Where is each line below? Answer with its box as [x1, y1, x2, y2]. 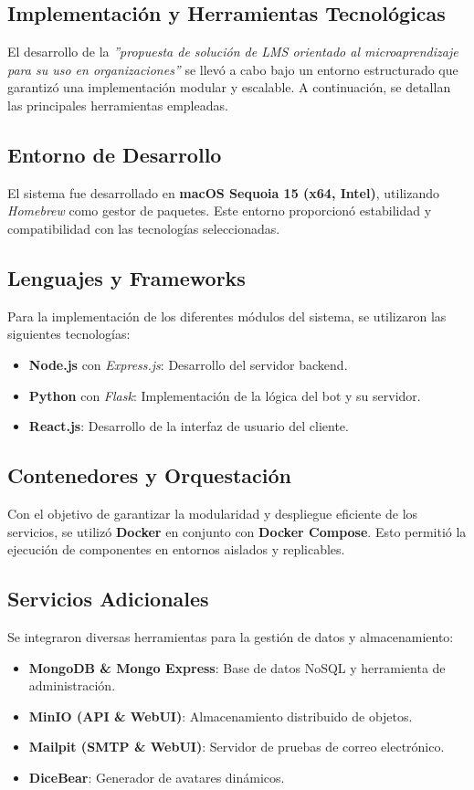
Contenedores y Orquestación [7, 461, 292, 490]
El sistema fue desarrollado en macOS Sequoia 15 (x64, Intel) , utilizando [7, 183, 439, 202]
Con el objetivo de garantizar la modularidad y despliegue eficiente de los [7, 503, 418, 522]
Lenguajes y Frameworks [7, 263, 246, 291]
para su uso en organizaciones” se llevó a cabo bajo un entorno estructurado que [7, 59, 458, 79]
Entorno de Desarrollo [7, 140, 222, 168]
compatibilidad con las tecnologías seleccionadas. [7, 218, 280, 237]
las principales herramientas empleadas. [7, 95, 228, 114]
